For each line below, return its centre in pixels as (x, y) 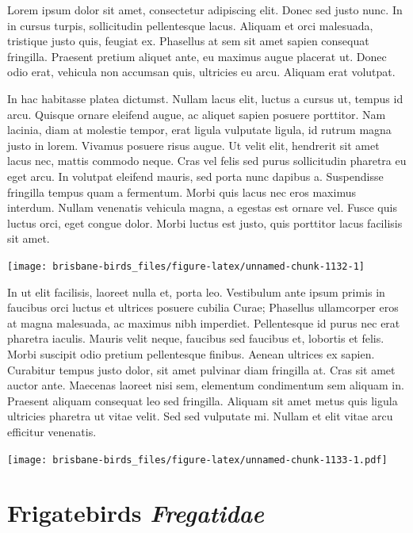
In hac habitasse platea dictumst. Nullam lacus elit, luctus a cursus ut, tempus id (205, 98)
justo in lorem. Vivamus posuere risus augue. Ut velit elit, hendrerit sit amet (193, 145)
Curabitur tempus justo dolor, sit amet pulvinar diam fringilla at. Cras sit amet (201, 369)
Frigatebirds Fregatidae (136, 513)
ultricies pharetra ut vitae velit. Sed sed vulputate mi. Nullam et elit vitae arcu (200, 416)
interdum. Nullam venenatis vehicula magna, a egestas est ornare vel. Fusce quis (202, 207)
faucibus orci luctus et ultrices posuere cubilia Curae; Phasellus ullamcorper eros (203, 307)
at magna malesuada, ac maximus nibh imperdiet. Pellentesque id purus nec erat (204, 322)
